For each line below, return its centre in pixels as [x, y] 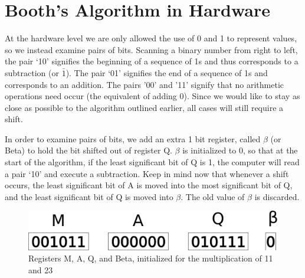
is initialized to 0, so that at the [240, 150]
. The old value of [213, 196]
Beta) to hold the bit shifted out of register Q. [88, 150]
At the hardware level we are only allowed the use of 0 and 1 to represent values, [151, 38]
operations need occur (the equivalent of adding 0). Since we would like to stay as [152, 96]
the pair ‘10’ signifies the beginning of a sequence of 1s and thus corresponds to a [152, 61]
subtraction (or [32, 72]
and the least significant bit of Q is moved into [89, 196]
